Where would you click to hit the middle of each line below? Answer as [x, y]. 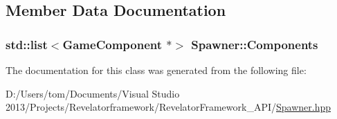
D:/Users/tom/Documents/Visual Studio [93, 93]
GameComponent [112, 44]
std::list [27, 44]
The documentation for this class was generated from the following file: [156, 70]
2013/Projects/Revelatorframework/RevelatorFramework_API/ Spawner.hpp [168, 107]
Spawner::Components [255, 44]
